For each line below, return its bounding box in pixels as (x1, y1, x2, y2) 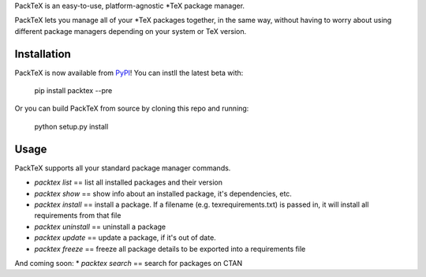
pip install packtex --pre (34, 86, 113, 95)
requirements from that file (34, 211, 121, 220)
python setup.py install (34, 122, 109, 131)
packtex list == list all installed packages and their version (34, 178, 223, 187)
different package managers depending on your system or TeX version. (14, 26, 247, 36)
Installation (14, 47, 71, 61)
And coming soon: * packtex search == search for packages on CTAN (14, 258, 243, 268)
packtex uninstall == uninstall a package (34, 222, 166, 231)
